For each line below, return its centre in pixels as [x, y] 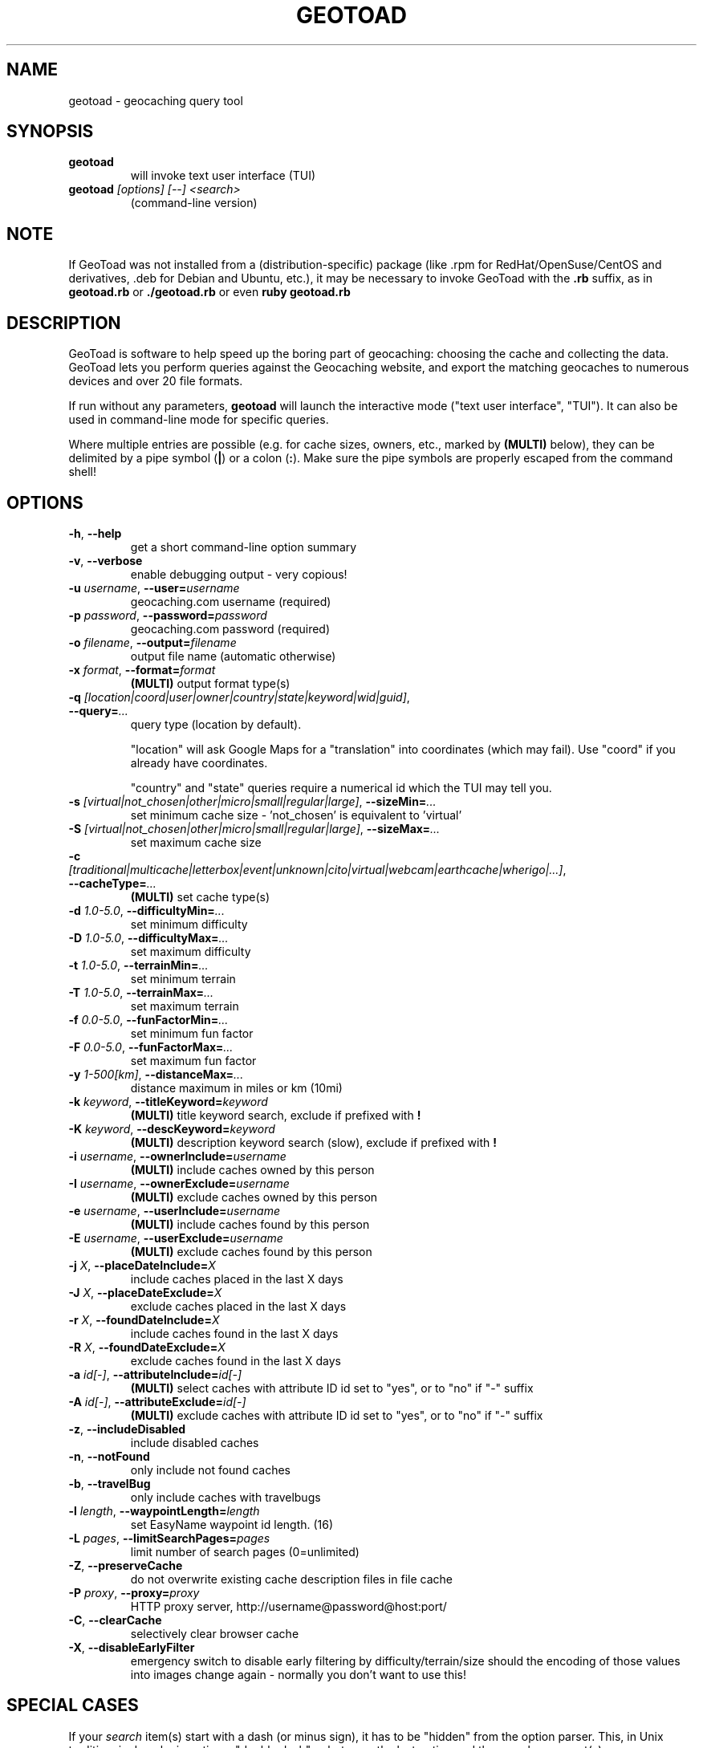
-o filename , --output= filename [152, 642]
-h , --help [95, 533]
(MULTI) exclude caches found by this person [251, 1251]
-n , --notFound [109, 1456]
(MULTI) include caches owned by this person [252, 1169]
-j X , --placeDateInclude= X [142, 1265]
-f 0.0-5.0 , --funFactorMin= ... [148, 1019]
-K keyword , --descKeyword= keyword [172, 1128]
